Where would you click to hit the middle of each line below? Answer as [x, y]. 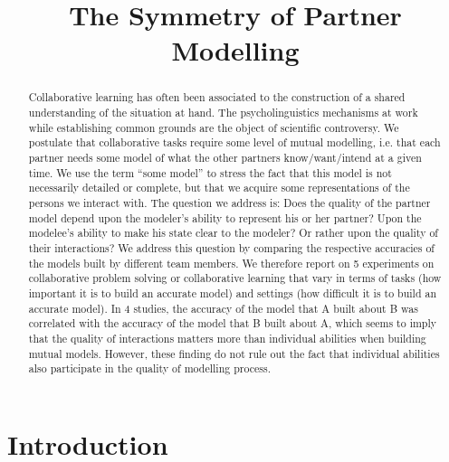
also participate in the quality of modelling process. [149, 368]
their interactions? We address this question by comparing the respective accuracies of [231, 247]
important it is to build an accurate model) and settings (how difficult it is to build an [233, 292]
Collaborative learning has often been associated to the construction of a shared [217, 97]
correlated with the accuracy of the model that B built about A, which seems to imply [233, 323]
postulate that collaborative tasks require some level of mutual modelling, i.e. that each [234, 142]
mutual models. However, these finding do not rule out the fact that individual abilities [234, 353]
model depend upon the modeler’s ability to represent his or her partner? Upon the [225, 217]
